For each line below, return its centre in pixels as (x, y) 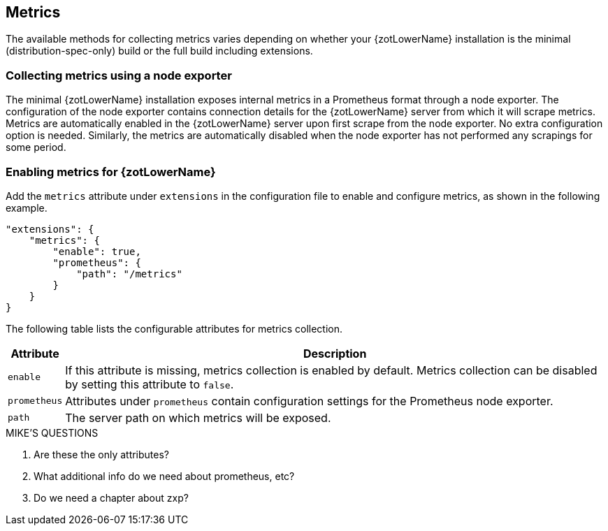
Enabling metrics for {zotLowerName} (111, 172)
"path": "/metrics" (129, 274)
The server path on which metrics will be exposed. (198, 417)
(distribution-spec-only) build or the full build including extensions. (159, 51)
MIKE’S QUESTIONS (52, 432)
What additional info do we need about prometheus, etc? (164, 476)
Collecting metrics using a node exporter (119, 75)
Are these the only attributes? (102, 454)
